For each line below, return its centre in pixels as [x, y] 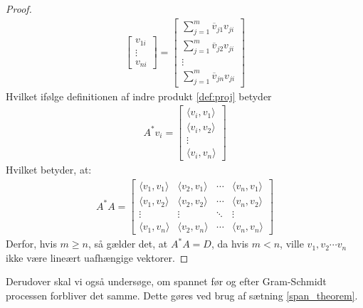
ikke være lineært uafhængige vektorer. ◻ [97, 257]
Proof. [19, 9]
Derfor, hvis [31, 244]
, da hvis [230, 244]
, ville [292, 244]
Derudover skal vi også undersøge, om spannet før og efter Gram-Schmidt [166, 281]
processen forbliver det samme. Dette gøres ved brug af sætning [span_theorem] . [182, 295]
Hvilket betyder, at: [49, 170]
